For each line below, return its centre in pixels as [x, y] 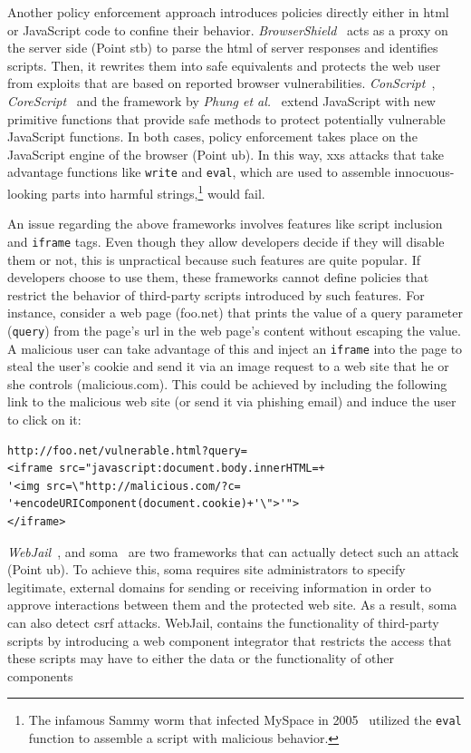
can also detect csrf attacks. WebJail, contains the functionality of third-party [223, 622]
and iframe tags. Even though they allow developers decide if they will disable [226, 241]
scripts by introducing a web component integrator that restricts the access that [230, 640]
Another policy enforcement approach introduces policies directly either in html [228, 12]
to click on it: [44, 419]
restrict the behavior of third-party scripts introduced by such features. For [216, 294]
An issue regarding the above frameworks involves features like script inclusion [225, 224]
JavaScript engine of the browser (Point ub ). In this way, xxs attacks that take [226, 154]
